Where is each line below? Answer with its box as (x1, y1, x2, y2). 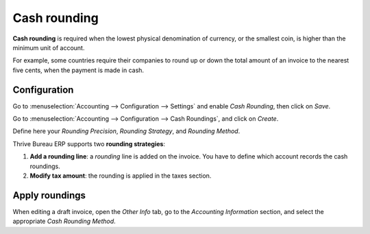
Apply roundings (12, 189, 86, 201)
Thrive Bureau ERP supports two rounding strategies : (12, 139, 166, 148)
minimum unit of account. (12, 43, 85, 51)
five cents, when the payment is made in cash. (12, 66, 144, 74)
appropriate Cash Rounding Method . (12, 217, 116, 226)
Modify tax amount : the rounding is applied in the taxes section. (29, 172, 212, 180)
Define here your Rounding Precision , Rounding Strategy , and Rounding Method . (12, 127, 241, 135)
